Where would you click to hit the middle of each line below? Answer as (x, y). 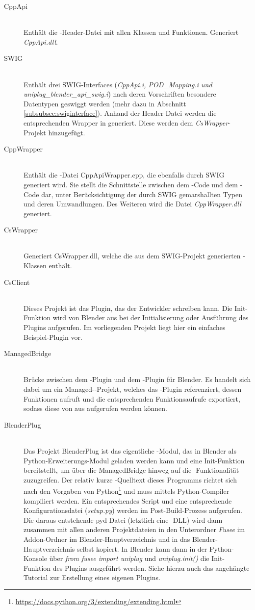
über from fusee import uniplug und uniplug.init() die (129, 558)
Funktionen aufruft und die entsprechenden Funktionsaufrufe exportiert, (132, 398)
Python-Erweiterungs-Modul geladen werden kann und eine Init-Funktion (134, 460)
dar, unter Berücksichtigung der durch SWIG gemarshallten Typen (142, 194)
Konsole (35, 558)
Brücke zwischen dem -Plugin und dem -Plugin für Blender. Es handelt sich (137, 379)
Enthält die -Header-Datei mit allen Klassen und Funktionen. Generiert (131, 32)
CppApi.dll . (41, 41)
